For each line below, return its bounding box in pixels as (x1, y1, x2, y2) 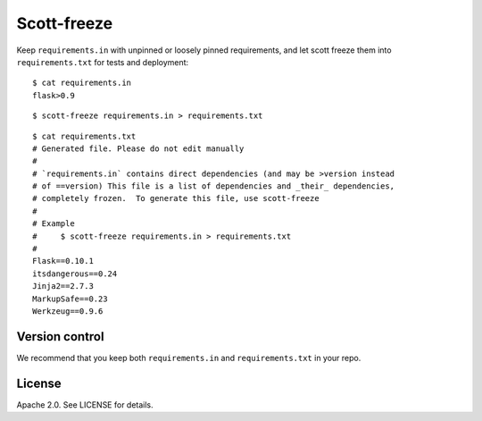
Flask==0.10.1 (32, 256, 94, 266)
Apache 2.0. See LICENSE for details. (16, 399, 154, 410)
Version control (16, 329, 104, 344)
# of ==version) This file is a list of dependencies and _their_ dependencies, (32, 181, 395, 191)
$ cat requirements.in (32, 78, 132, 88)
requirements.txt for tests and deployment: (16, 56, 189, 67)
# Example (32, 219, 75, 229)
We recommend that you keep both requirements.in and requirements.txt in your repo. (16, 352, 361, 363)
